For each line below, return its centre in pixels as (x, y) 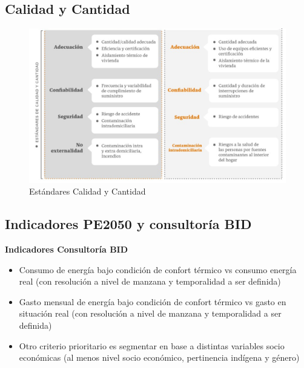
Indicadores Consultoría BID (67, 249)
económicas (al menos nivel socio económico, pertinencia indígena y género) (159, 357)
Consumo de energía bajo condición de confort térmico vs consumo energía (158, 269)
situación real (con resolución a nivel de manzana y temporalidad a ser (150, 313)
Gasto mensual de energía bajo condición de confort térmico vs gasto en (153, 301)
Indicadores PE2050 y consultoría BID (128, 224)
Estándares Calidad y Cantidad (88, 191)
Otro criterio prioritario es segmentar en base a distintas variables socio (152, 345)
